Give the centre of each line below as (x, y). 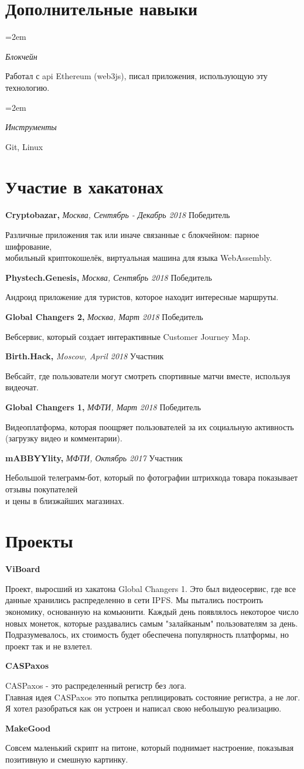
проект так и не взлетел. (49, 646)
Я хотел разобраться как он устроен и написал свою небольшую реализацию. (144, 708)
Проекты (39, 541)
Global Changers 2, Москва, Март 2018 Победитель (104, 316)
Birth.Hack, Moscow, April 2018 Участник (85, 356)
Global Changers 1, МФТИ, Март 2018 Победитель (103, 406)
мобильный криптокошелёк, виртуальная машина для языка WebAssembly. (139, 258)
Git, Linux (24, 146)
